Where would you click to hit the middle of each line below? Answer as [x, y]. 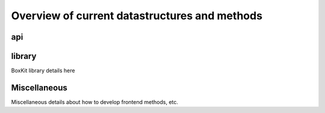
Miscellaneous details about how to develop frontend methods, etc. [95, 102]
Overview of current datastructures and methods [137, 16]
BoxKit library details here [43, 71]
